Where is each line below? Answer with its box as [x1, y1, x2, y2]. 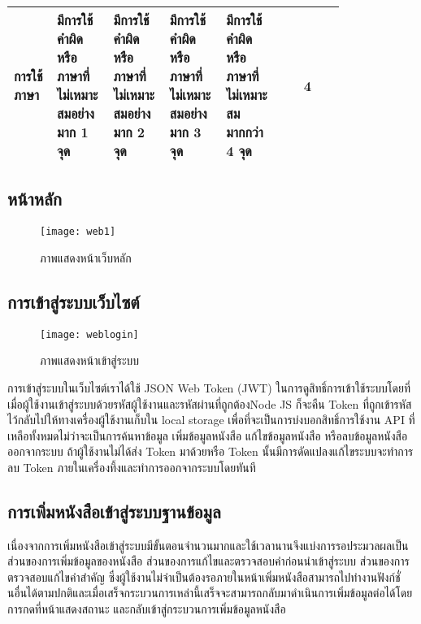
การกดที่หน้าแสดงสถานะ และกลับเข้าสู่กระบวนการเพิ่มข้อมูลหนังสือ [7, 600, 286, 617]
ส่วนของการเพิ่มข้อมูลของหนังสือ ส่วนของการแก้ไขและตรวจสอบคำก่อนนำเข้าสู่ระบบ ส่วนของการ [7, 552, 410, 570]
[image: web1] [40, 226, 116, 238]
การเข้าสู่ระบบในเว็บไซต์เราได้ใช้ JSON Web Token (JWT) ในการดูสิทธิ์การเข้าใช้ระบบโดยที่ [7, 379, 411, 396]
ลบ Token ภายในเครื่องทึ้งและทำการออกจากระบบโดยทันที [7, 458, 256, 475]
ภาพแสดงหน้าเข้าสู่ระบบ [40, 352, 140, 369]
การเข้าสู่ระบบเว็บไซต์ [7, 288, 140, 314]
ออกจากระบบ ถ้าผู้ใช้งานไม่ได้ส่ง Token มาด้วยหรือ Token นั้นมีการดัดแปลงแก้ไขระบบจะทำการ [7, 443, 414, 460]
